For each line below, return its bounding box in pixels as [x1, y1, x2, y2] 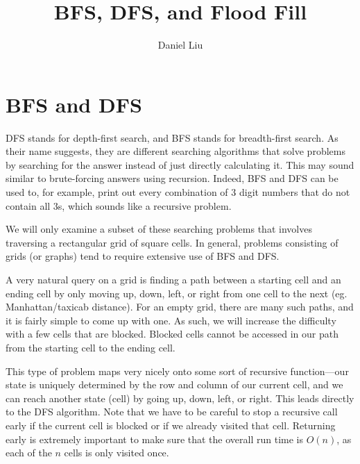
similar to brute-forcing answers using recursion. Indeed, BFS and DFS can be [6, 171, 338, 185]
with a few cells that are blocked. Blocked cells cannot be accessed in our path [6, 326, 339, 341]
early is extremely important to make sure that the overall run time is [6, 431, 303, 446]
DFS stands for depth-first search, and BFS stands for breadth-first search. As [6, 130, 338, 144]
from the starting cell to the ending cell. [6, 340, 175, 354]
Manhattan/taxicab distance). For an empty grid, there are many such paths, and [6, 299, 354, 314]
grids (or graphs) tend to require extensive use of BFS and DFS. [6, 249, 280, 263]
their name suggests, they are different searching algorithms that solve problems [6, 144, 345, 158]
